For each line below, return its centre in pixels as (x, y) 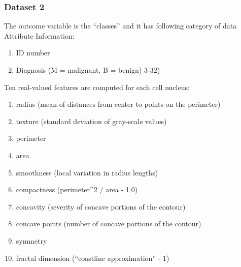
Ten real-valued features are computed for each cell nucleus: (97, 87)
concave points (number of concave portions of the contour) (109, 224)
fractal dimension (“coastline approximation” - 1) (93, 258)
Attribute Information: (39, 35)
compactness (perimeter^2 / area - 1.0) (77, 189)
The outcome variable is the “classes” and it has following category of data (120, 26)
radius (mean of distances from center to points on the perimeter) (118, 104)
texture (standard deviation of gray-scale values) (91, 121)
